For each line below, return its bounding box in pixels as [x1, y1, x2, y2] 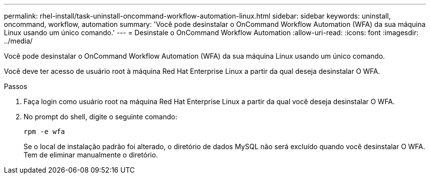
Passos [4, 82, 27, 90]
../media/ [4, 37, 33, 45]
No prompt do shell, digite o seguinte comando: [24, 112, 177, 121]
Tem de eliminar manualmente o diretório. [24, 151, 158, 159]
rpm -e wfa [24, 128, 65, 135]
